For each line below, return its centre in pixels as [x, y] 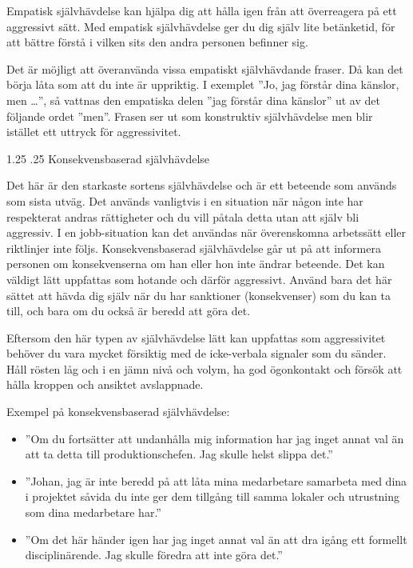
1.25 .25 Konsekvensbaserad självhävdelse [108, 158]
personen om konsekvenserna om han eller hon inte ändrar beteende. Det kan [196, 264]
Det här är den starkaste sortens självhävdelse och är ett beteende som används [202, 185]
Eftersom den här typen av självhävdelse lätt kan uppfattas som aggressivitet [196, 337]
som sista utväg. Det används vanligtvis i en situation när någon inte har [185, 200]
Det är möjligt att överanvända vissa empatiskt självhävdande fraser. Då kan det [205, 68]
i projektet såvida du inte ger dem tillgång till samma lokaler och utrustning [212, 496]
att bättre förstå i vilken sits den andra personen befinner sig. [157, 42]
